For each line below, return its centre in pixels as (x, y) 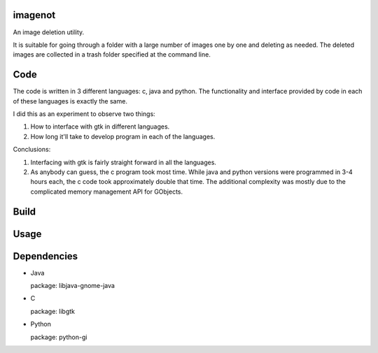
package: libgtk (53, 311)
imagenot (34, 15)
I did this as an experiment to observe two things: (84, 114)
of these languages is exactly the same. (70, 101)
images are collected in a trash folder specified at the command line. (112, 55)
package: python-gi (59, 337)
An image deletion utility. (49, 32)
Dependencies (45, 256)
